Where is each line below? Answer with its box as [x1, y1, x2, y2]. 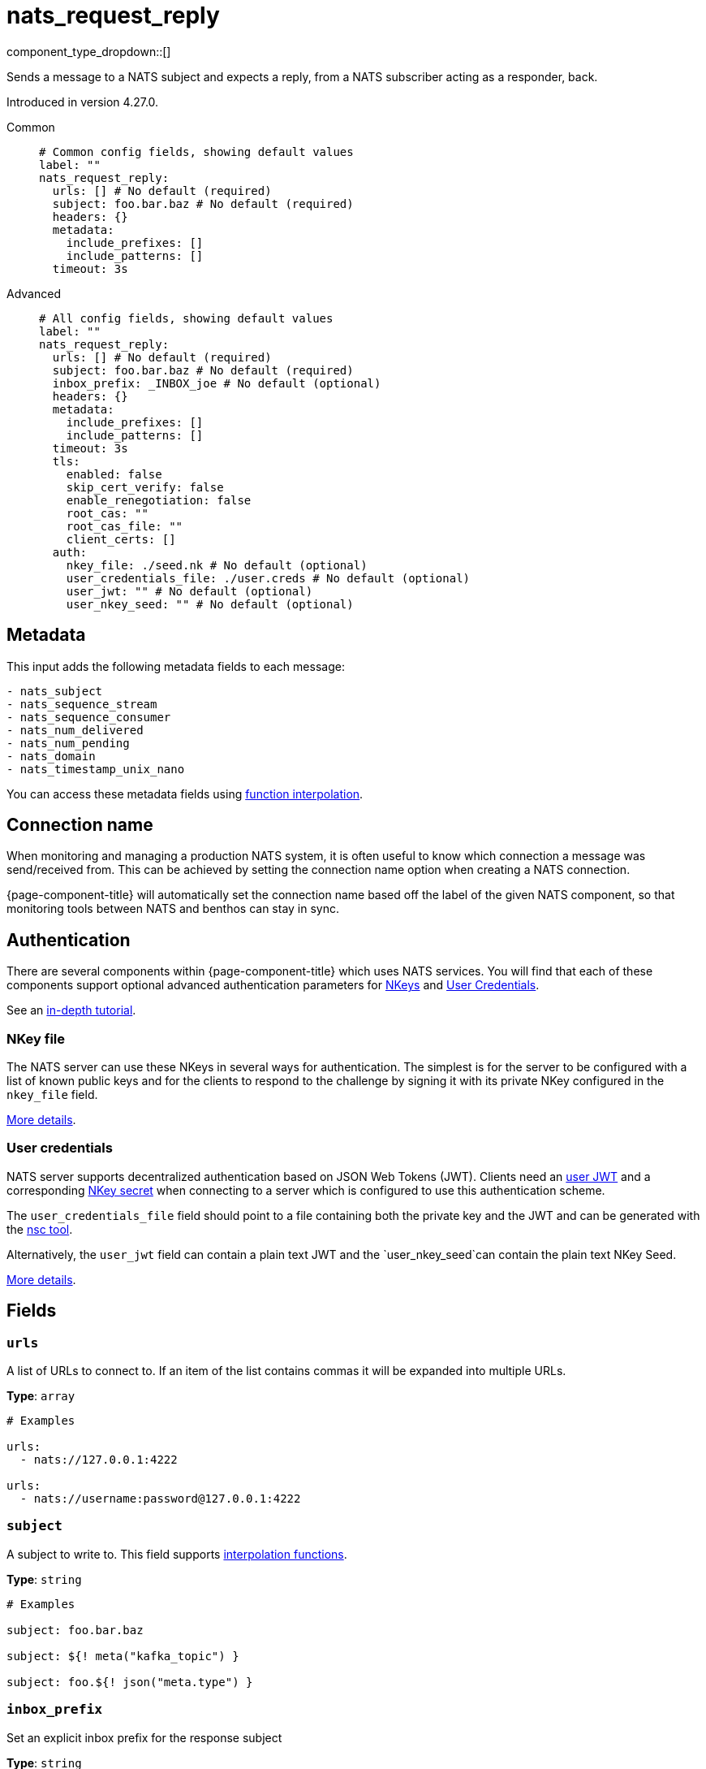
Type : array [6, 1389, 75, 1403]
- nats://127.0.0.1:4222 [19, 1453, 178, 1466]
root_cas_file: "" [66, 519, 183, 533]
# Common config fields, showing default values [39, 145, 354, 158]
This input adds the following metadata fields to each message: [6, 659, 345, 673]
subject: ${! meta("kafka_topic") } [6, 1649, 239, 1663]
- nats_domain [6, 749, 96, 763]
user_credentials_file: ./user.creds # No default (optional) [66, 571, 471, 585]
